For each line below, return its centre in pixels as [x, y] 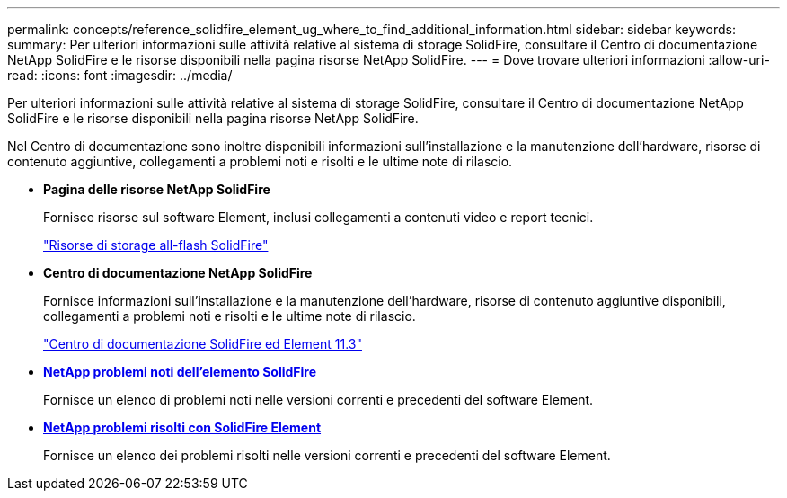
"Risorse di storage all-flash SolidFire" [156, 245]
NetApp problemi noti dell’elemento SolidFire [180, 372]
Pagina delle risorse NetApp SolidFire [157, 189]
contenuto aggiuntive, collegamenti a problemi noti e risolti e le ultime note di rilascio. [260, 161]
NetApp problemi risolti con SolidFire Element [182, 427]
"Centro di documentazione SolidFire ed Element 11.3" [203, 344]
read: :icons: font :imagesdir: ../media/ [120, 75]
